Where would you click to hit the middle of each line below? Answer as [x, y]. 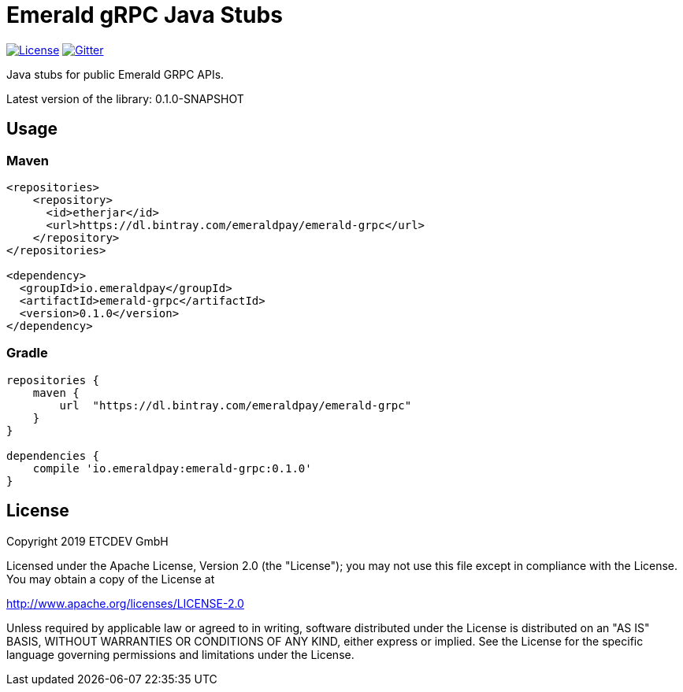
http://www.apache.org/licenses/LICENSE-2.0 [125, 603]
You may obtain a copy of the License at [111, 579]
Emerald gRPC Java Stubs [145, 15]
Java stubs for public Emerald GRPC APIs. [115, 74]
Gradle [27, 353]
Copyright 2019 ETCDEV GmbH [87, 541]
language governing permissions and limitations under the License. [180, 654]
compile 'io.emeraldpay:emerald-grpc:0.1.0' [172, 468]
